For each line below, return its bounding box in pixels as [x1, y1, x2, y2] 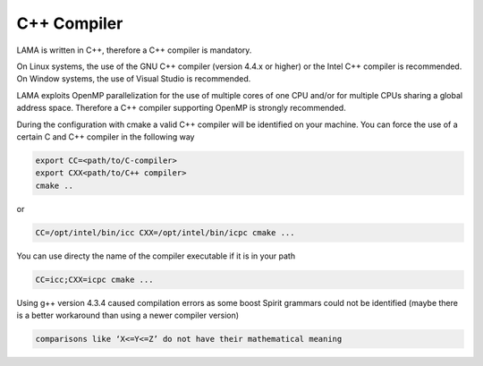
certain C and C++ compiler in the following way [16, 131, 195, 142]
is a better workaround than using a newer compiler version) [16, 310, 240, 320]
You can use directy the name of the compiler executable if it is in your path [16, 251, 295, 261]
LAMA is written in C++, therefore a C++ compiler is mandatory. [16, 45, 252, 55]
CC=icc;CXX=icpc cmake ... [35, 274, 154, 285]
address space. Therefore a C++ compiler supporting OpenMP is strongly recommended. [16, 103, 346, 114]
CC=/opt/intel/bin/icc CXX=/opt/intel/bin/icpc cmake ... [35, 227, 295, 237]
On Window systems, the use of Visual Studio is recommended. [16, 73, 251, 84]
